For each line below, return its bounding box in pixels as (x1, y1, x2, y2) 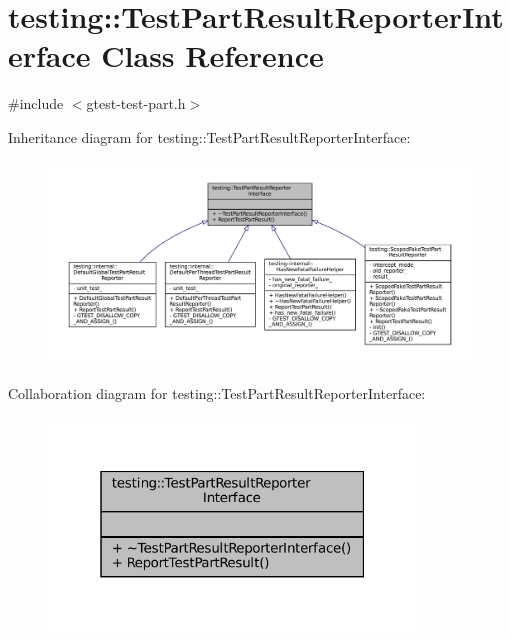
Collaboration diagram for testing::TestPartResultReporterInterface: (8, 383, 426, 404)
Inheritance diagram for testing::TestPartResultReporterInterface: (8, 126, 411, 147)
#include (8, 93, 64, 114)
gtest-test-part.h (86, 93, 186, 114)
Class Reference (101, 35, 324, 76)
